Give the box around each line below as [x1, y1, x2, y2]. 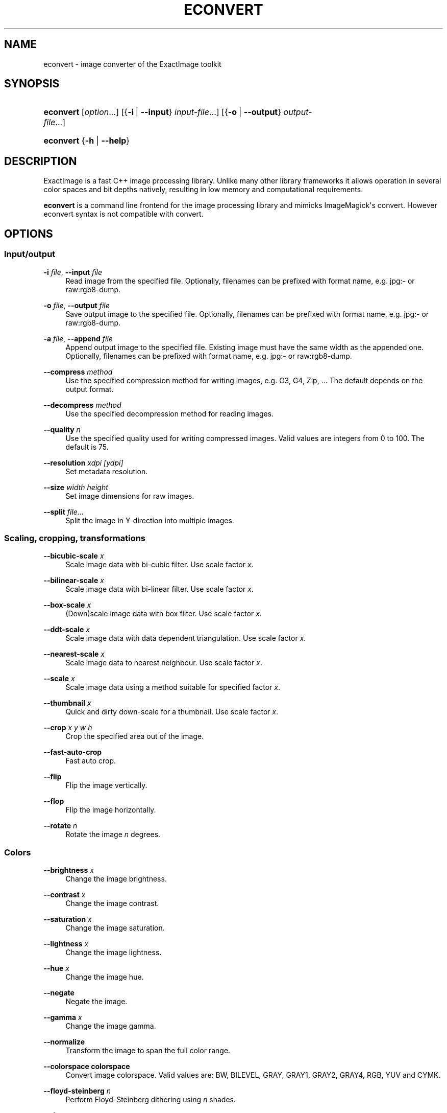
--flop [43, 797, 64, 806]
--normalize [43, 1037, 85, 1046]
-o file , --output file [43, 300, 110, 310]
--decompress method [43, 400, 121, 409]
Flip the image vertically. [65, 781, 147, 790]
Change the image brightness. [65, 874, 167, 883]
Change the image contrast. [65, 899, 159, 908]
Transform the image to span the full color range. [65, 1046, 231, 1055]
